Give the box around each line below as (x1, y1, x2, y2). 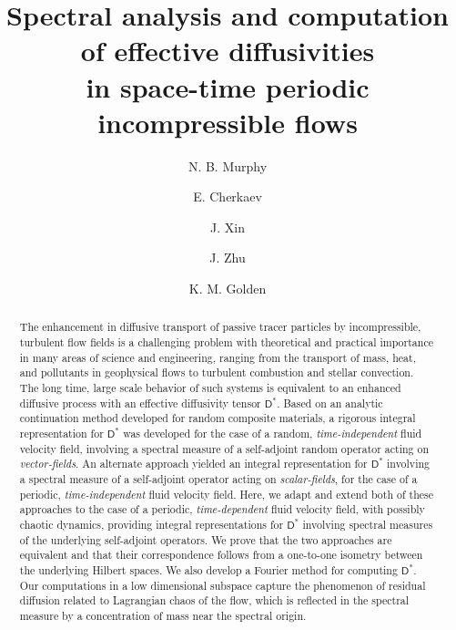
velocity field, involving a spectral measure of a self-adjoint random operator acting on (19, 440, 430, 456)
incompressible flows (97, 103, 358, 140)
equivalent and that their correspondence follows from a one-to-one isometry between (19, 547, 423, 563)
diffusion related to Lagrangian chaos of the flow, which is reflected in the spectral (19, 593, 410, 608)
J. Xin (210, 217, 245, 236)
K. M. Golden (188, 279, 267, 298)
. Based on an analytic (277, 395, 383, 410)
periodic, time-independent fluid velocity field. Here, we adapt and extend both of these (19, 486, 433, 501)
